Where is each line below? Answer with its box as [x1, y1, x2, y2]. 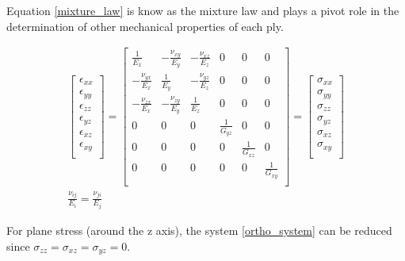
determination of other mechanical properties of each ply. [6, 17, 284, 34]
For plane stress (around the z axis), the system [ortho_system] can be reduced [6, 222, 392, 239]
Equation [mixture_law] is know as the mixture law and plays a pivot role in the [6, 2, 399, 18]
